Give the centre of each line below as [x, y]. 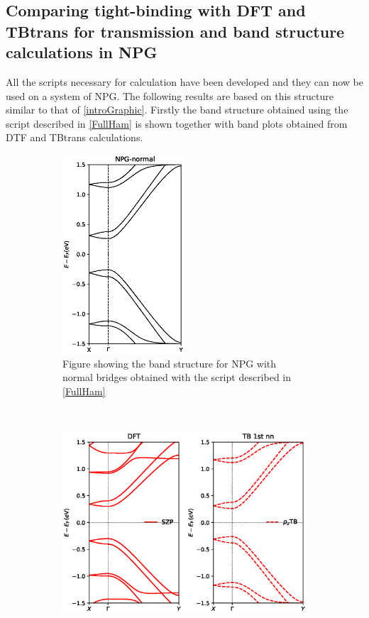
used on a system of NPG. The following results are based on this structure [170, 95]
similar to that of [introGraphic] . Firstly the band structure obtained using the [177, 110]
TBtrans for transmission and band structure [175, 31]
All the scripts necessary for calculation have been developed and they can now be [185, 81]
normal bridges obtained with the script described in [177, 377]
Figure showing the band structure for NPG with [170, 363]
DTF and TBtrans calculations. [75, 137]
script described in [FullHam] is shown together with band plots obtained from [177, 123]
